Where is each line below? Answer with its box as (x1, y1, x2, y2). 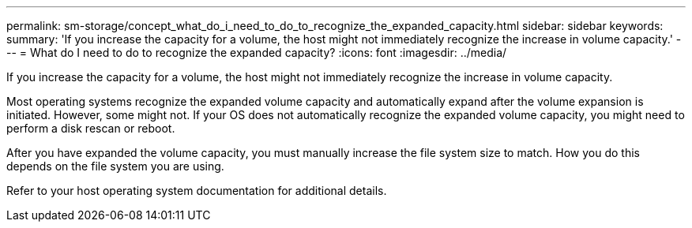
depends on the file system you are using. (6, 159, 224, 173)
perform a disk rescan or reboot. (6, 121, 175, 135)
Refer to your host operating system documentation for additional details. (6, 184, 387, 197)
